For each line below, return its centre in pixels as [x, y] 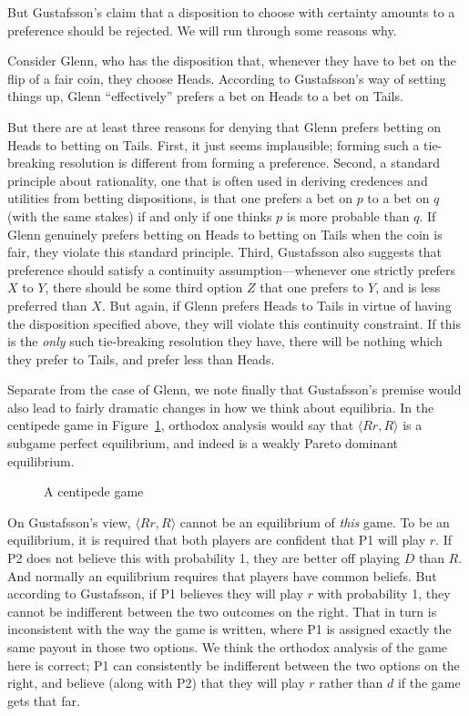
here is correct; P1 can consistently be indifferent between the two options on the [234, 665]
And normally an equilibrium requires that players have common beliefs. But [222, 575]
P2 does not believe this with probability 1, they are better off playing [204, 558]
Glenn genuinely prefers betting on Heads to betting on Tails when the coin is [225, 234]
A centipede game [94, 491]
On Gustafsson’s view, [69, 522]
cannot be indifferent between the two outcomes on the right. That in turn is [222, 611]
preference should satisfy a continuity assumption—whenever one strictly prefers [231, 269]
